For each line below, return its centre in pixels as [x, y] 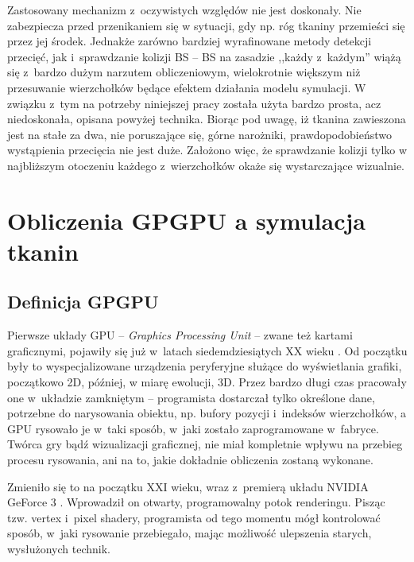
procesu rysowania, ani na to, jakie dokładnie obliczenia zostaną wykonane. [190, 460]
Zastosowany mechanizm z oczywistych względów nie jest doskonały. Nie [184, 10]
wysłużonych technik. [59, 549]
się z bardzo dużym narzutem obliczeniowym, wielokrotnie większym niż [184, 72]
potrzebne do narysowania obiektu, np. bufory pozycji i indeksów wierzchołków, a [207, 413]
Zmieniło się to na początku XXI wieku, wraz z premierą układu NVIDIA [188, 486]
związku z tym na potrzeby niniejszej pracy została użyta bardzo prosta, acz [194, 103]
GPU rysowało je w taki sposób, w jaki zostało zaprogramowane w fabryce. [193, 428]
